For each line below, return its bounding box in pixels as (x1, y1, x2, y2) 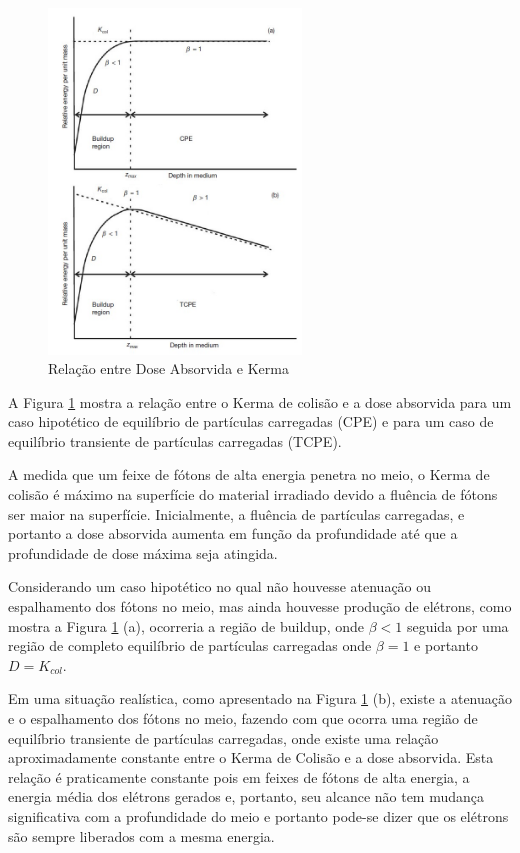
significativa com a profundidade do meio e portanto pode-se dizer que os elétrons (8, 805, 509, 826)
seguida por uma (406, 615, 509, 636)
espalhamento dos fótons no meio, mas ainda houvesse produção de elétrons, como (8, 596, 512, 617)
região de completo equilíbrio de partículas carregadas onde (8, 635, 372, 656)
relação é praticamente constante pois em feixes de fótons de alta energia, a (8, 766, 470, 787)
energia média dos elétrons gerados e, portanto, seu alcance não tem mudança (8, 786, 485, 807)
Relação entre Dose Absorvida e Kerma (48, 358, 289, 379)
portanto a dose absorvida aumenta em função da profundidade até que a (8, 523, 458, 544)
